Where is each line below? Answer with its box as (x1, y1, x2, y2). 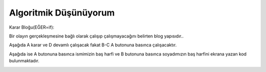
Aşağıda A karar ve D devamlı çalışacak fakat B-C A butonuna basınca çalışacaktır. (9, 42, 177, 48)
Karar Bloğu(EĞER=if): (9, 24, 54, 30)
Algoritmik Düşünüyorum (9, 7, 115, 18)
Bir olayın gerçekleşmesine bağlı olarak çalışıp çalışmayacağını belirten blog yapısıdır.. (9, 33, 184, 39)
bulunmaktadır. (9, 58, 39, 64)
